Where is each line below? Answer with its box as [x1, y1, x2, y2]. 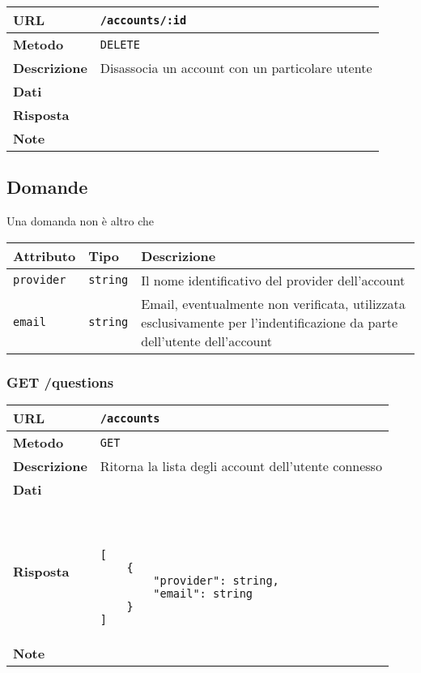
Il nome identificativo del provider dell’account [141, 270, 406, 289]
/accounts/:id [100, 13, 187, 27]
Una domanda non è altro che [6, 212, 155, 229]
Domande [6, 174, 88, 199]
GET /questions [6, 371, 114, 392]
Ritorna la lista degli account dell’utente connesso [100, 457, 382, 476]
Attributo [13, 246, 76, 265]
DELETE [100, 37, 140, 51]
